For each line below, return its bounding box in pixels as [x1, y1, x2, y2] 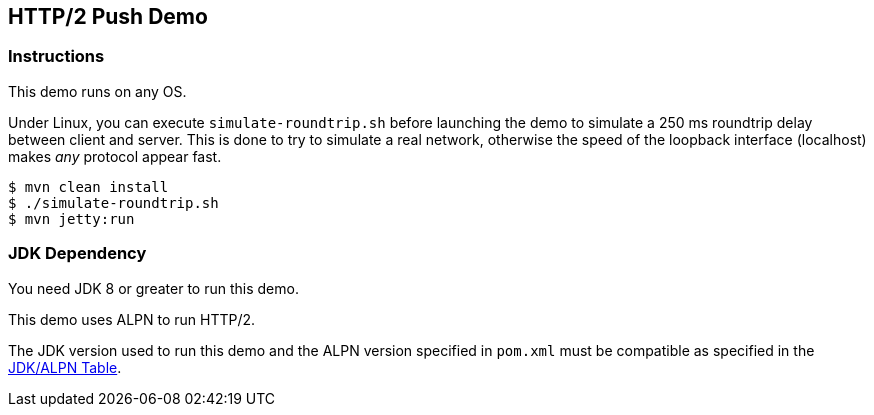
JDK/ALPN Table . [8, 358, 122, 376]
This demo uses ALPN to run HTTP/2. [8, 310, 256, 328]
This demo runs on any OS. [8, 82, 187, 100]
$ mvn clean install [8, 178, 169, 195]
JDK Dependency [8, 243, 147, 264]
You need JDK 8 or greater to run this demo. [8, 279, 299, 297]
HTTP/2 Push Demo [8, 4, 208, 29]
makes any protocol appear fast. [8, 147, 222, 165]
